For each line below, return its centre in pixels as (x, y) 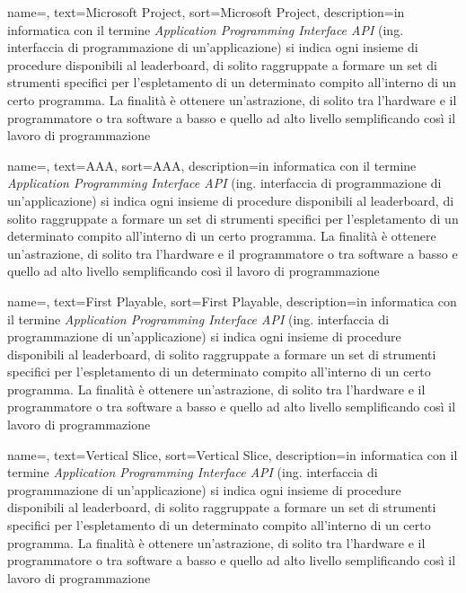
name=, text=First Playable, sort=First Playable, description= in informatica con (232, 301)
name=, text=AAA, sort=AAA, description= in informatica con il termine (212, 165)
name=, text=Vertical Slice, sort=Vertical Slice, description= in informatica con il (233, 454)
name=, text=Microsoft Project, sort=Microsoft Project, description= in (206, 12)
